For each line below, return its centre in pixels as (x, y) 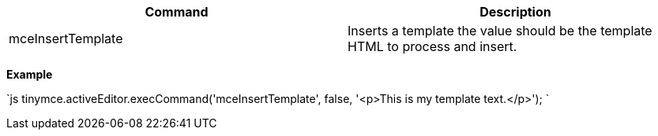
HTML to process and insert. (432, 46)
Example (30, 74)
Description (515, 12)
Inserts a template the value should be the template (500, 31)
